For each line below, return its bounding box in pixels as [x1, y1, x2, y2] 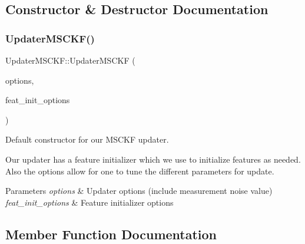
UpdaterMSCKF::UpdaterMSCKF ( [5, 54, 135, 66]
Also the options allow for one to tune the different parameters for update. [5, 164, 274, 177]
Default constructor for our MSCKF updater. [5, 133, 169, 146]
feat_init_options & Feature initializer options [5, 196, 174, 208]
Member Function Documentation [5, 225, 217, 243]
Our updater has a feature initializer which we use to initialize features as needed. [5, 153, 301, 165]
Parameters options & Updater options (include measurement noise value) [5, 184, 273, 197]
